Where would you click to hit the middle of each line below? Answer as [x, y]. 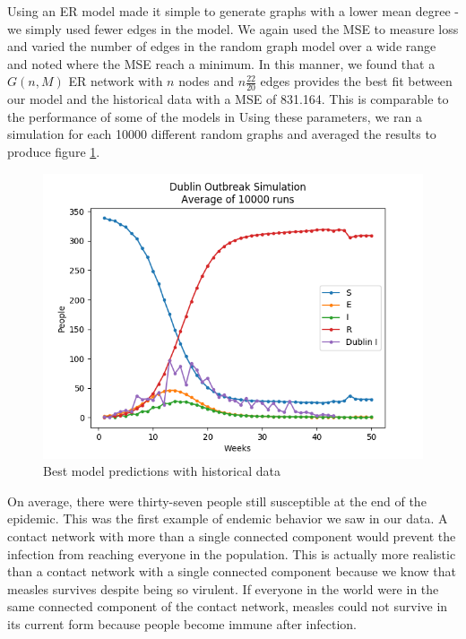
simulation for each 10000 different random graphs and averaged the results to [222, 134]
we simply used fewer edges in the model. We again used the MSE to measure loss [233, 28]
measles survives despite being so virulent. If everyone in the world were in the [223, 588]
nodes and [207, 81]
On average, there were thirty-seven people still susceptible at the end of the [217, 501]
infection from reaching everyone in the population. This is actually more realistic [232, 553]
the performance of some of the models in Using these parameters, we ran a [215, 116]
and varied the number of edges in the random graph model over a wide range [222, 46]
